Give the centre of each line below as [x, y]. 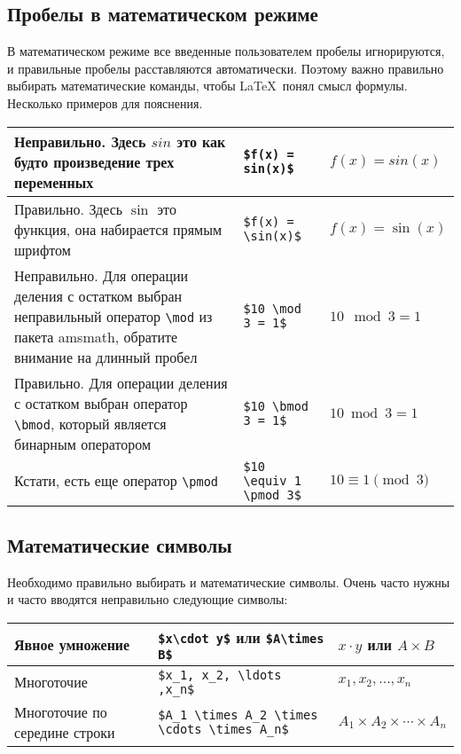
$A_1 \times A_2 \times [238, 715]
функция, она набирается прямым [118, 229]
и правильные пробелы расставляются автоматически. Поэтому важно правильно [226, 68]
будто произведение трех [94, 161]
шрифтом [43, 249]
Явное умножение [72, 644]
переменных [54, 182]
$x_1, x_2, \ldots [220, 675]
